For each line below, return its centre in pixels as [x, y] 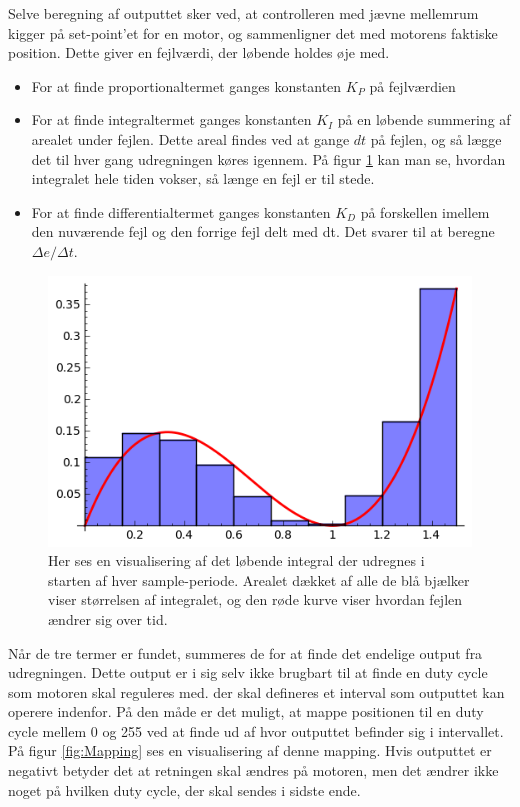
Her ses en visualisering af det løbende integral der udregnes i [236, 560]
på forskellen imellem [425, 211]
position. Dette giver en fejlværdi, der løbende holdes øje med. [199, 52]
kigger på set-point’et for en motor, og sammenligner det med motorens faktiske [253, 32]
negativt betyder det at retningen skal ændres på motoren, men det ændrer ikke [253, 770]
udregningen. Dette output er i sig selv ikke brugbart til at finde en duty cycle [248, 672]
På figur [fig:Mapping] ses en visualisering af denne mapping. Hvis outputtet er [250, 750]
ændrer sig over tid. [108, 618]
